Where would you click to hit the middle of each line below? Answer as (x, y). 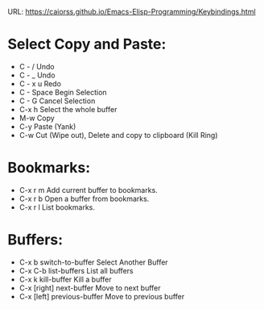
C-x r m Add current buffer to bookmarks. (88, 190)
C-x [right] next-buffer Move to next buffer (90, 288)
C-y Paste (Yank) (47, 126)
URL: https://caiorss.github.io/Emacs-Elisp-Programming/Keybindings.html (132, 12)
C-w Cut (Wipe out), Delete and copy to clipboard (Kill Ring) (118, 135)
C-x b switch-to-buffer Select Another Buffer (93, 262)
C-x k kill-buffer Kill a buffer (65, 279)
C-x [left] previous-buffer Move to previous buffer (102, 296)
